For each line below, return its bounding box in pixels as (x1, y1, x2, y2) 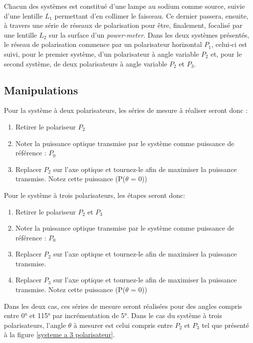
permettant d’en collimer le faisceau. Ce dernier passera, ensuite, (54, 10, 249, 21)
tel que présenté (202, 320, 249, 330)
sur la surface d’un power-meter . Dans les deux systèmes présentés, (48, 29, 250, 40)
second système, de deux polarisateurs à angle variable (4, 58, 167, 68)
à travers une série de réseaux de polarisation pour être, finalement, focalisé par (4, 20, 243, 30)
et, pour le (210, 48, 242, 59)
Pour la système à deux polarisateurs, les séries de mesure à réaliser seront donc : (4, 105, 248, 115)
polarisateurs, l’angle (4, 320, 66, 330)
